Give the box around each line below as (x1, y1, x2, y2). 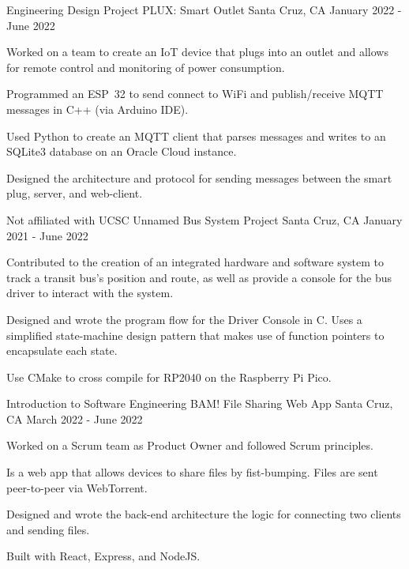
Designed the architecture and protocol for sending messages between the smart (6, 169, 392, 186)
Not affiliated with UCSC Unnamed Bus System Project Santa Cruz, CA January (6, 211, 403, 228)
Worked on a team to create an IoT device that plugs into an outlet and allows (6, 43, 388, 60)
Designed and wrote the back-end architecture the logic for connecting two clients (6, 506, 401, 522)
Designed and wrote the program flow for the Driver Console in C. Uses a (6, 311, 362, 327)
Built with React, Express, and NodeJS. (6, 548, 201, 564)
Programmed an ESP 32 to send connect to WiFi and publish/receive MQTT (6, 85, 384, 102)
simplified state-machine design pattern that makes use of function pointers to (6, 326, 385, 343)
